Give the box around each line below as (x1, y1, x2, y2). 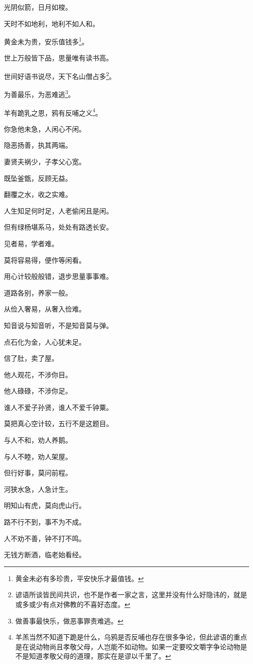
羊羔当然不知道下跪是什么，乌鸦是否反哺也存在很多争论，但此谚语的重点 (15, 632, 247, 642)
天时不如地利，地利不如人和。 (4, 18, 99, 28)
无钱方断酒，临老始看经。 (4, 549, 86, 560)
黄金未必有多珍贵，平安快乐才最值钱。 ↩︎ (15, 573, 144, 583)
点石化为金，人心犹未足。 (4, 336, 86, 347)
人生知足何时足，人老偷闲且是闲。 (4, 205, 113, 215)
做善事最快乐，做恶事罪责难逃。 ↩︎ (15, 615, 124, 625)
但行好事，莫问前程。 (4, 468, 72, 478)
